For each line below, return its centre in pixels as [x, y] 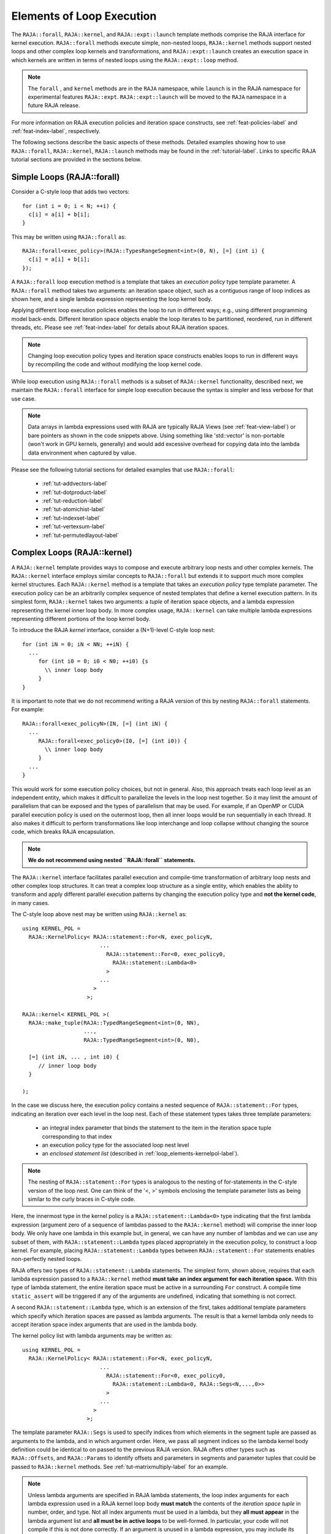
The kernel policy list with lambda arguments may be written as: [92, 1336]
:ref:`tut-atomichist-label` [74, 509]
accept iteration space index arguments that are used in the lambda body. [105, 1325]
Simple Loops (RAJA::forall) [66, 177]
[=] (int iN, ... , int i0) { [74, 1057]
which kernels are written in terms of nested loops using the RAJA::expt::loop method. [125, 60]
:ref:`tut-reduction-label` [73, 501]
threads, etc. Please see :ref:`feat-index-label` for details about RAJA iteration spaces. [120, 328]
